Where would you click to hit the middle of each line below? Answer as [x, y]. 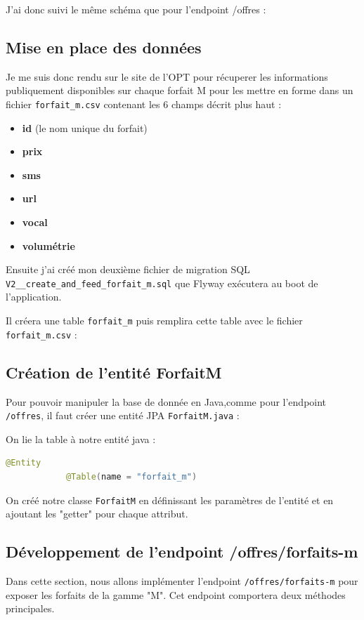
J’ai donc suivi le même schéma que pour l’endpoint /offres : [136, 9]
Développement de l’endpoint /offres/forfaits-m [182, 552]
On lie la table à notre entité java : [81, 438]
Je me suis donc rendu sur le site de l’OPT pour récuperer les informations [167, 76]
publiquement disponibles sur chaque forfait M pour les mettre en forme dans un [180, 90]
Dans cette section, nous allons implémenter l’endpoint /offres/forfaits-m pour [182, 581]
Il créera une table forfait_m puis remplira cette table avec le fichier [154, 321]
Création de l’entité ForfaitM [114, 372]
